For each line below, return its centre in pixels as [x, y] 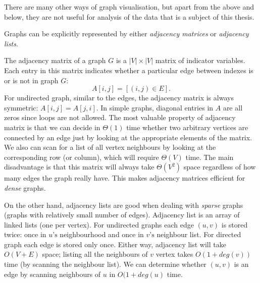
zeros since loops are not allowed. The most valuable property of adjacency [120, 117]
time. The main [210, 157]
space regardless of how [220, 167]
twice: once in [25, 234]
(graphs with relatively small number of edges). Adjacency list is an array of [122, 215]
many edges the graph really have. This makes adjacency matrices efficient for [125, 178]
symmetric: [21, 107]
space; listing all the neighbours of [95, 254]
